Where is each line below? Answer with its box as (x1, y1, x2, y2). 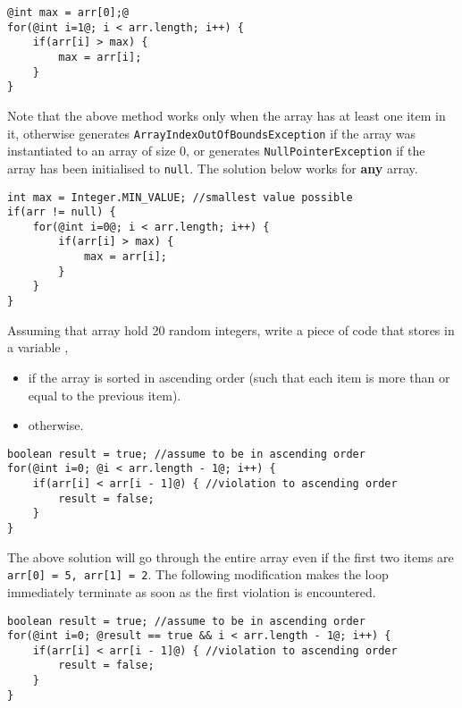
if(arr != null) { (7, 206, 116, 219)
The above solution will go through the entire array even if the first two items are (7, 547, 454, 566)
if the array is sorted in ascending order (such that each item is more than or (28, 367, 450, 386)
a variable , (7, 338, 69, 357)
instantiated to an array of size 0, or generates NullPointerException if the (7, 141, 425, 160)
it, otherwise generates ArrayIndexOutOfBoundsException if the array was (7, 123, 416, 142)
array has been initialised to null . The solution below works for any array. (7, 158, 418, 177)
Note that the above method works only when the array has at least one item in (7, 105, 446, 124)
